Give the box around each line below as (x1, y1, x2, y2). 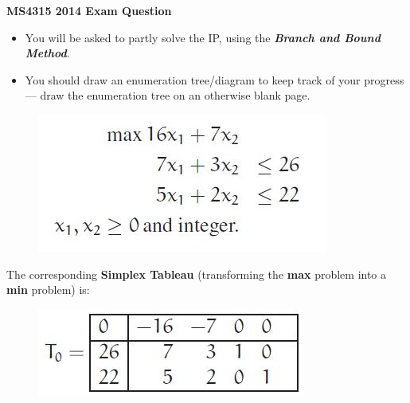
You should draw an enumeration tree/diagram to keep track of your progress (25, 71, 404, 88)
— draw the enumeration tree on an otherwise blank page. (25, 87, 310, 104)
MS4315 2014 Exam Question (6, 2, 172, 18)
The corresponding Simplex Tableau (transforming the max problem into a (6, 265, 387, 282)
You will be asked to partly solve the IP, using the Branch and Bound (25, 29, 381, 45)
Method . (25, 45, 70, 61)
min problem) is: (6, 281, 90, 298)
